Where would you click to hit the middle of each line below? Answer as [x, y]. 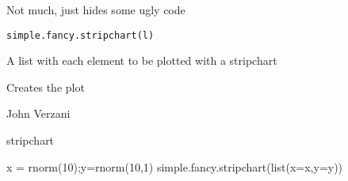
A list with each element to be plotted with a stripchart [142, 60]
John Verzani [38, 113]
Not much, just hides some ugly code [96, 9]
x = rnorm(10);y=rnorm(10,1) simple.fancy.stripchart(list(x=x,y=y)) [175, 166]
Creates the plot [46, 87]
